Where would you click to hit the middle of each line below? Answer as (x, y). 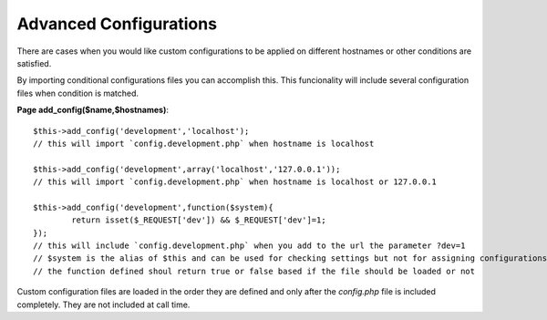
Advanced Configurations (117, 24)
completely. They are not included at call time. (103, 305)
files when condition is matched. (78, 93)
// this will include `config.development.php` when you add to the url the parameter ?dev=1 (249, 246)
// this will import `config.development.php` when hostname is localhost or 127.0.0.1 (235, 182)
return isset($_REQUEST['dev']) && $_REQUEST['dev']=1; (199, 220)
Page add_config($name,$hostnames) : (93, 110)
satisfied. (34, 63)
